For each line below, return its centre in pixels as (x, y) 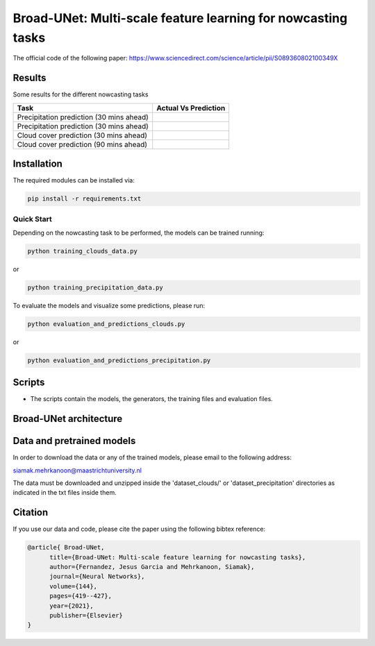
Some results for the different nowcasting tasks (81, 94)
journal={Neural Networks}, (97, 577)
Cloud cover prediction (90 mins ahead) (82, 144)
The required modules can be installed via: (74, 180)
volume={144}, (73, 586)
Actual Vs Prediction (191, 108)
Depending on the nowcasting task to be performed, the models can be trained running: (139, 232)
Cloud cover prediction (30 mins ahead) (82, 135)
